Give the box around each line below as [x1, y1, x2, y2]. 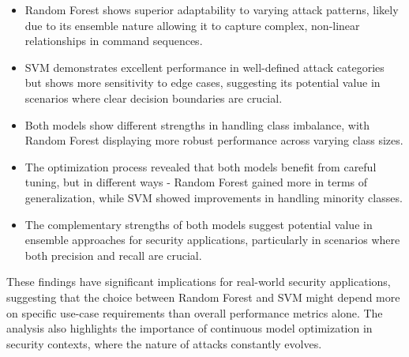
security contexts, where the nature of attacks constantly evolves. [6, 335, 322, 351]
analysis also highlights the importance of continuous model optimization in [6, 320, 373, 336]
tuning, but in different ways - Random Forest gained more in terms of [24, 174, 368, 190]
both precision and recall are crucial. [24, 246, 202, 263]
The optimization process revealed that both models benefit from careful [24, 158, 377, 175]
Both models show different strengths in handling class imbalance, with [24, 116, 370, 133]
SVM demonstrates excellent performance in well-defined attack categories [24, 58, 385, 75]
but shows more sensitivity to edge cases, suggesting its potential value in [24, 74, 381, 91]
